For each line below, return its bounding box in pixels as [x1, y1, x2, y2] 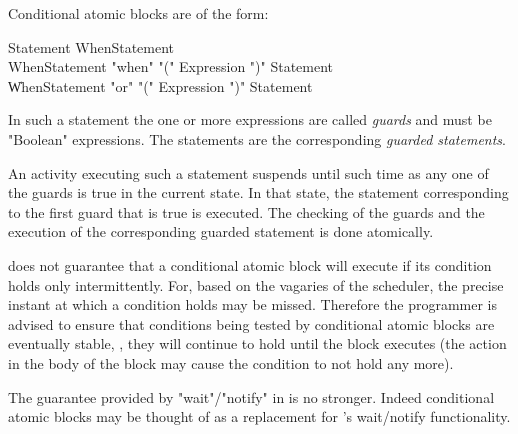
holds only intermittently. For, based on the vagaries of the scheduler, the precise [8, 274, 504, 295]
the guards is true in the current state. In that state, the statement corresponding [8, 182, 509, 203]
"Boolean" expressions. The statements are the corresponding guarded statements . [8, 128, 506, 149]
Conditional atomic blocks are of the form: [8, 3, 269, 23]
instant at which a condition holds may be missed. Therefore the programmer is [8, 294, 498, 315]
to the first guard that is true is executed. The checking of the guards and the [8, 201, 485, 222]
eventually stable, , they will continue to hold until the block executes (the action [8, 333, 507, 354]
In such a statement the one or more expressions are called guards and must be [8, 109, 492, 130]
